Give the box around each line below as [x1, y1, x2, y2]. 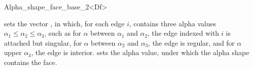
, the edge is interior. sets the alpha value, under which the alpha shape [31, 47, 250, 58]
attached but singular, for [4, 37, 82, 48]
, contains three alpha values [129, 18, 216, 28]
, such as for [44, 28, 82, 38]
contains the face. [4, 57, 57, 67]
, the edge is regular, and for [148, 37, 235, 48]
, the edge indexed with [147, 28, 219, 38]
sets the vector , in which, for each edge [4, 18, 125, 28]
